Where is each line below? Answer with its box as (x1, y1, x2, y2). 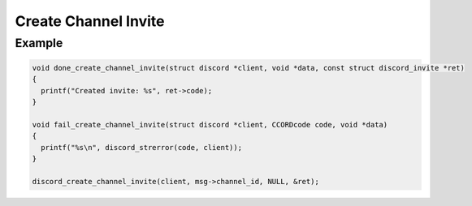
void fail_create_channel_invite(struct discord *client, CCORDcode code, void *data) (32, 120, 388, 129)
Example (15, 36, 63, 50)
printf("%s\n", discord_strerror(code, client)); (41, 143, 243, 152)
